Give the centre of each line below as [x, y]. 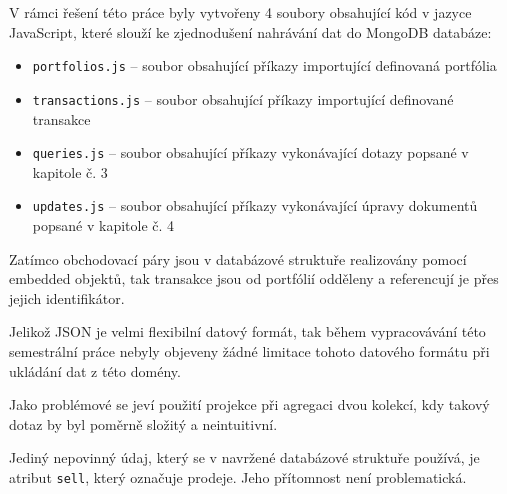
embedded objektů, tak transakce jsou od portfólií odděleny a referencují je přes [254, 278]
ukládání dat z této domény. [95, 370]
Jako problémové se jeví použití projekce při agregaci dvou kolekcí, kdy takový [249, 404]
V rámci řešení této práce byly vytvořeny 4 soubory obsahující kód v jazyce [240, 12]
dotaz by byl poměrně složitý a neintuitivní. [143, 423]
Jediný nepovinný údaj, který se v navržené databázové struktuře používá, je [244, 457]
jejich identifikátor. [67, 297]
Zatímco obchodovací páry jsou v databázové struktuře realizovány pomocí [238, 258]
